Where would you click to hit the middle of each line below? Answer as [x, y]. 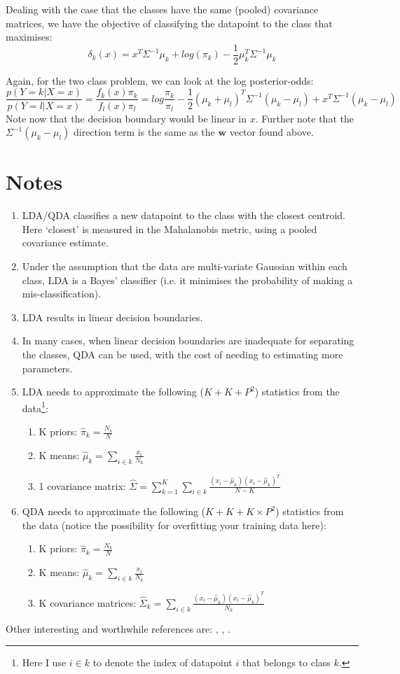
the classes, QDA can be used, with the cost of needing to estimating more [182, 354]
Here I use [44, 662]
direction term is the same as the [144, 132]
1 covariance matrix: [82, 485]
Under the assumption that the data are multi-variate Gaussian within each [185, 266]
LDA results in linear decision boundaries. [112, 317]
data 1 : [35, 407]
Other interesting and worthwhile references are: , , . [118, 628]
